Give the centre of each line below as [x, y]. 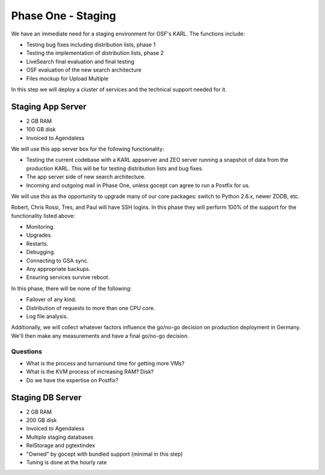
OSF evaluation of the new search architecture [84, 70]
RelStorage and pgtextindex [61, 446]
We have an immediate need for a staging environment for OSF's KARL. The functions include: [128, 34]
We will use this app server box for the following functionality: [88, 149]
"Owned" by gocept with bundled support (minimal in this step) [104, 454]
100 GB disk [41, 129]
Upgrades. [39, 235]
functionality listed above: [43, 216]
